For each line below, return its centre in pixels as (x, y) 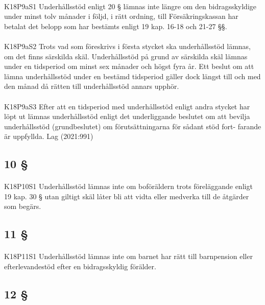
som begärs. (23, 206)
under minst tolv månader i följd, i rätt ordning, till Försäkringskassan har (121, 16)
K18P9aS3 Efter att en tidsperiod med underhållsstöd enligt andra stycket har (127, 106)
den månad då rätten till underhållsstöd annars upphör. (92, 86)
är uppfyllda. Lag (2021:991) (49, 136)
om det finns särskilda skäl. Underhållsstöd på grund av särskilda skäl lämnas (126, 56)
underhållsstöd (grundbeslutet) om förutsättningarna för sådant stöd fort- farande (133, 126)
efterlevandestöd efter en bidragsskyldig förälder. (80, 266)
